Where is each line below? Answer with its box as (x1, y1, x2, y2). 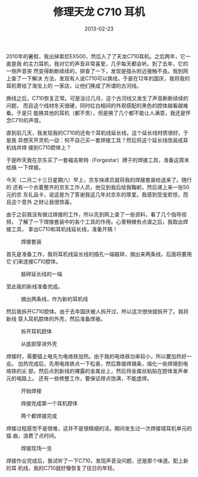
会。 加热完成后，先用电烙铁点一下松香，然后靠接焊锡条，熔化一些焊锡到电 (6, 360, 189, 367)
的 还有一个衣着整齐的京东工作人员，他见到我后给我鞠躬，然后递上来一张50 (6, 184, 190, 191)
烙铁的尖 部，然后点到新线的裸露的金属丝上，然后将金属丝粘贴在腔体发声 (6, 367, 183, 374)
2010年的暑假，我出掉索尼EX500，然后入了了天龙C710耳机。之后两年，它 (6, 52, 186, 59)
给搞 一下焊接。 (6, 164, 44, 171)
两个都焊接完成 (21, 412, 57, 419)
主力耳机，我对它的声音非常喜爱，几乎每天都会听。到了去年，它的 (28, 60, 189, 67)
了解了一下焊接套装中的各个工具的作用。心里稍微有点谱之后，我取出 (17, 218, 183, 225)
